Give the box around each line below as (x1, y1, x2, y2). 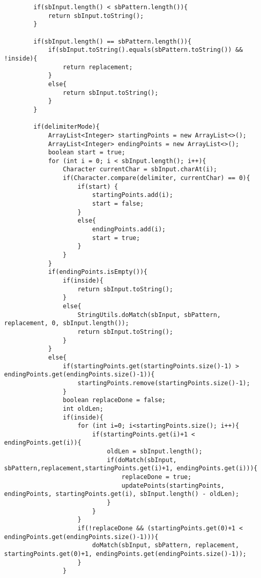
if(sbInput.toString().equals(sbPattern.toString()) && (48, 46, 243, 54)
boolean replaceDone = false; (63, 396, 166, 404)
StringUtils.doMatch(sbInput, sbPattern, (77, 311, 221, 318)
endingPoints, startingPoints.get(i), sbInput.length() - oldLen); (4, 490, 239, 498)
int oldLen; (63, 405, 104, 412)
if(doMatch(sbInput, (107, 456, 177, 464)
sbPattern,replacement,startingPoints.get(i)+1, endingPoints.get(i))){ (4, 465, 257, 472)
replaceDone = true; (122, 473, 192, 481)
